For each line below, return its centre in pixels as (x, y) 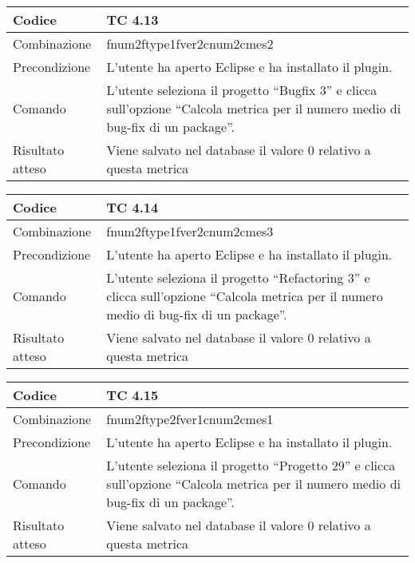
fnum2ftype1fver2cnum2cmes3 (190, 231)
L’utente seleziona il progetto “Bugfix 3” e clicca (242, 90)
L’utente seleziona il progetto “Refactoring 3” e (238, 278)
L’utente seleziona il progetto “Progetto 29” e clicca (251, 465)
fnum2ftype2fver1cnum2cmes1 (190, 419)
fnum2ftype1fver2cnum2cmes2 (190, 44)
